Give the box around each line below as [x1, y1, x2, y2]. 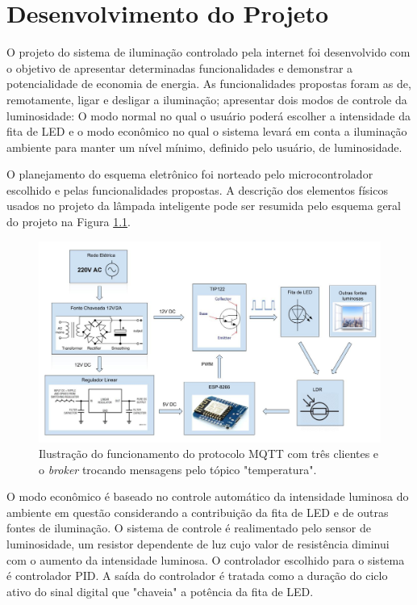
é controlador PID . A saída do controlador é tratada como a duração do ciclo [6, 567, 388, 584]
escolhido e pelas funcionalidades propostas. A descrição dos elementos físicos [6, 181, 388, 198]
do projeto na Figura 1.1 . [6, 213, 131, 230]
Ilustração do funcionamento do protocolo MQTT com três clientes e [39, 445, 379, 462]
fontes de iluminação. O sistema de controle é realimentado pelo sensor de [6, 519, 371, 536]
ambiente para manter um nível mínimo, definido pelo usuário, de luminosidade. [6, 138, 402, 155]
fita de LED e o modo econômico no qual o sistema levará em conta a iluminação [6, 123, 407, 140]
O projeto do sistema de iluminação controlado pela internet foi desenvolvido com [6, 44, 411, 61]
